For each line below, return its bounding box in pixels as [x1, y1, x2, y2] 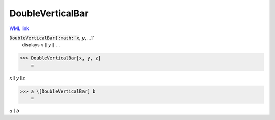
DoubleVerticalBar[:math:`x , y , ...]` [9, 35, 94, 41]
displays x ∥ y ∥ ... [22, 42, 60, 48]
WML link [9, 25, 30, 32]
